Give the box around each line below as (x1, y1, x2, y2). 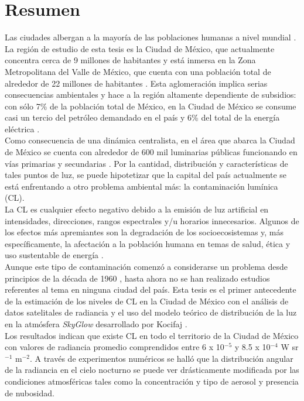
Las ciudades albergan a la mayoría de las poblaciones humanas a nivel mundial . (5, 31, 296, 43)
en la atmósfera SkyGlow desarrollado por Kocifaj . (5, 317, 187, 330)
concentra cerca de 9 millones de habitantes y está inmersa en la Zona (5, 54, 256, 66)
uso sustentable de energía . (5, 249, 104, 261)
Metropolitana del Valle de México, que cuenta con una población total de (5, 65, 271, 77)
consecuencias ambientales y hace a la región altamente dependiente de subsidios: (5, 88, 296, 101)
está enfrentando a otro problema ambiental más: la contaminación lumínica (5, 180, 278, 192)
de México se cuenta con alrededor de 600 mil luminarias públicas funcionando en (5, 146, 298, 158)
